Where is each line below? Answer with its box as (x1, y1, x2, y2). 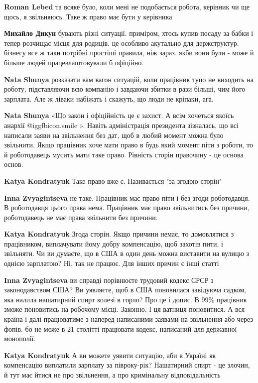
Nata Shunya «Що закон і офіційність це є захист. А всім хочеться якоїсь (4, 110, 234, 121)
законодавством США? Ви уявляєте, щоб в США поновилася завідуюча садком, (4, 284, 247, 295)
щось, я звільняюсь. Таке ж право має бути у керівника (4, 11, 172, 21)
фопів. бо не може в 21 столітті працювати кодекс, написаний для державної (4, 323, 237, 334)
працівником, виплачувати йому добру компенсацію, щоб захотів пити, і (4, 238, 224, 249)
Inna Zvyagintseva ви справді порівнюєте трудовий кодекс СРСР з (4, 274, 214, 285)
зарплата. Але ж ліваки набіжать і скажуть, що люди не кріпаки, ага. (4, 93, 214, 104)
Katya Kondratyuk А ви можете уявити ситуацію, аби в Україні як (4, 350, 216, 360)
